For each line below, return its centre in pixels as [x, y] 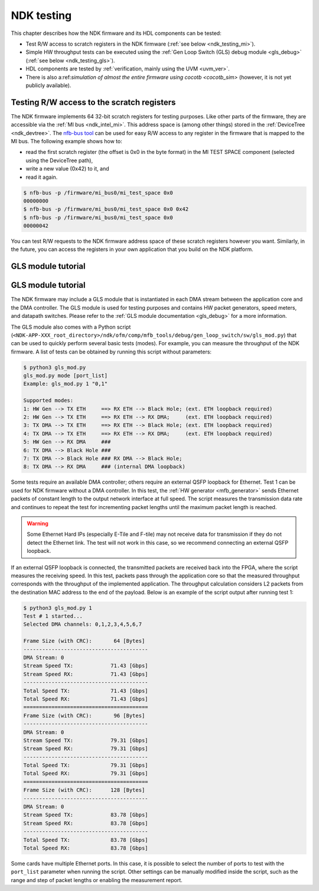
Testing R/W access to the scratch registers [93, 102]
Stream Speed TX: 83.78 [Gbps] [86, 815]
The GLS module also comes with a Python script [71, 327]
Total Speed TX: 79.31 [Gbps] [86, 765]
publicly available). [48, 85]
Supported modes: [48, 401]
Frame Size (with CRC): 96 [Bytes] [84, 715]
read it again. [42, 177]
